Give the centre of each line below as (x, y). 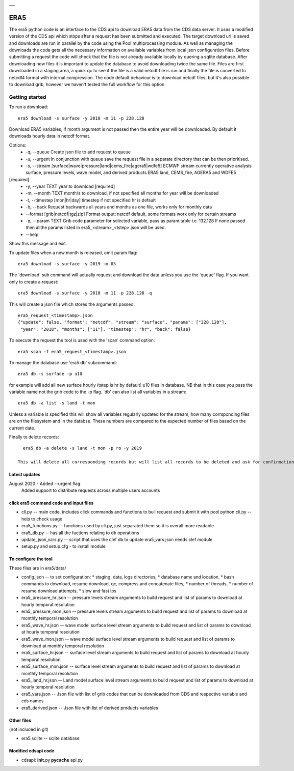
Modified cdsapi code (32, 751)
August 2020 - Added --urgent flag (45, 484)
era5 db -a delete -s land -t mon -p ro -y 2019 (82, 448)
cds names (32, 701)
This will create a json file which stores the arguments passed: (72, 304)
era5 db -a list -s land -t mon (57, 403)
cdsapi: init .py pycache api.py (52, 760)
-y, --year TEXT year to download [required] (70, 186)
